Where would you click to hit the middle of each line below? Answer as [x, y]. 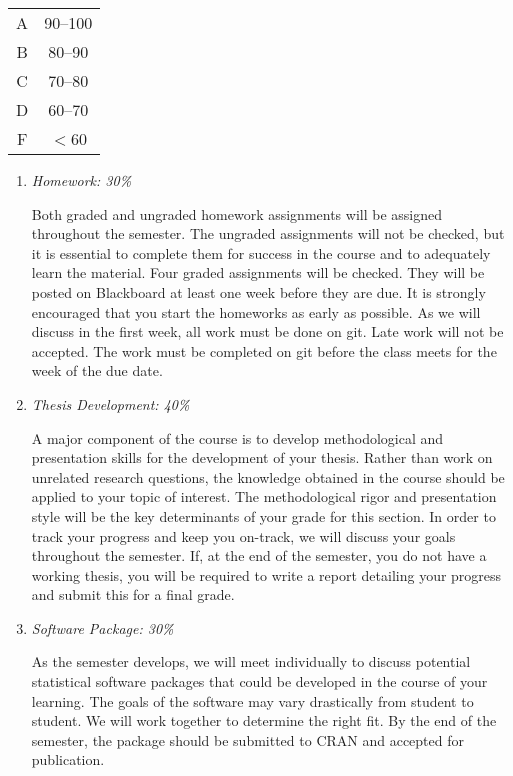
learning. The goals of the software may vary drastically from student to [252, 700]
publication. [68, 759]
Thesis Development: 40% [110, 403]
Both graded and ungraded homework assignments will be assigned [236, 213]
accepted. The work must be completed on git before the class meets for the [264, 350]
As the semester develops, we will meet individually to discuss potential [251, 661]
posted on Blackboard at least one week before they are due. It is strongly [258, 291]
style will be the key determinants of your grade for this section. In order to [263, 515]
